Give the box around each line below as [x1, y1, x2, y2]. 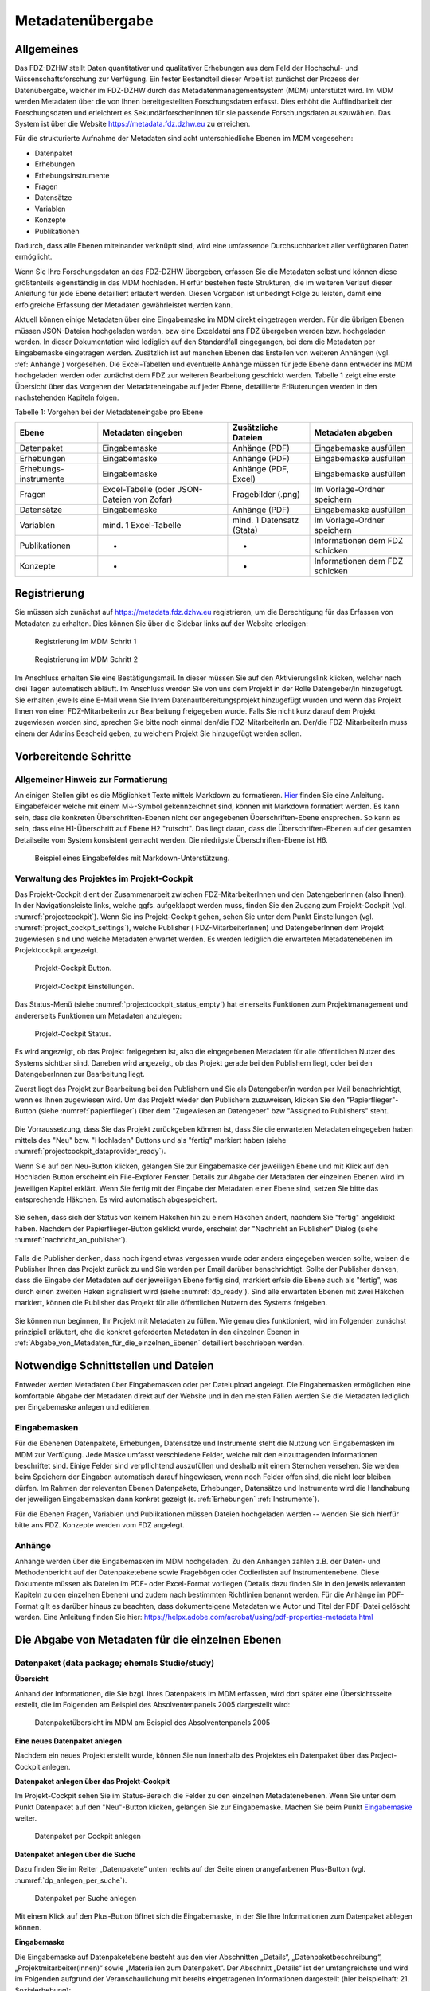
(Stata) [232, 524, 258, 535]
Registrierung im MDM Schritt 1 [34, 637, 137, 647]
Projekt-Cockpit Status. [34, 1028, 111, 1039]
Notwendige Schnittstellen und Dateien [14, 1359, 214, 1373]
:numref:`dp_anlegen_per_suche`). [14, 1876, 127, 1885]
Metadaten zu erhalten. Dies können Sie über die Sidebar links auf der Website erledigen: [14, 618, 308, 628]
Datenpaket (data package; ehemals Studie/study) [14, 1657, 215, 1668]
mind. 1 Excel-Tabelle [102, 519, 182, 530]
